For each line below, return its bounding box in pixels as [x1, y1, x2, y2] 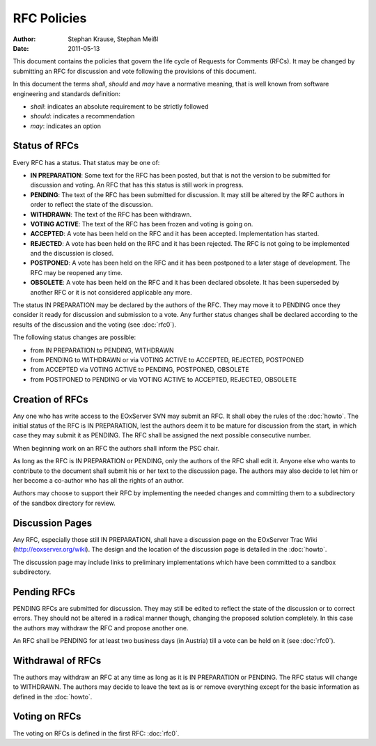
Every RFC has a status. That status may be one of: [13, 158, 160, 166]
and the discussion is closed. [30, 249, 114, 258]
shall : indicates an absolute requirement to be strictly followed [30, 102, 209, 111]
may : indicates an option [30, 122, 101, 130]
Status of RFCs [13, 140, 79, 152]
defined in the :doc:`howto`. [13, 692, 93, 701]
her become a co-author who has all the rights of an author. [13, 476, 185, 485]
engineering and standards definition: [13, 89, 121, 98]
